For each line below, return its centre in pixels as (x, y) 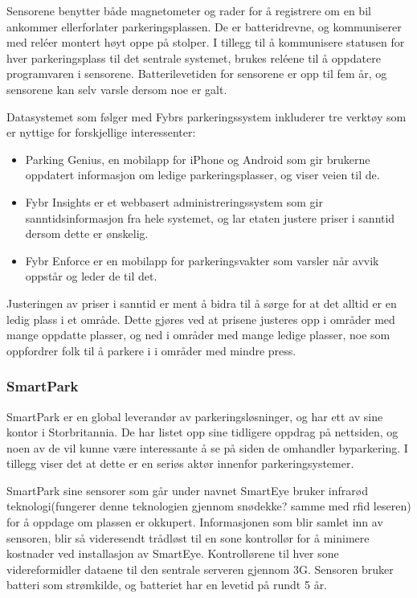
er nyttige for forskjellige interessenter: (101, 132)
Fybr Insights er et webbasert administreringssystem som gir (174, 201)
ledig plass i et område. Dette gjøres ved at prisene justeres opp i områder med (201, 319)
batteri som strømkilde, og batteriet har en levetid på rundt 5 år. (167, 585)
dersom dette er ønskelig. (87, 233)
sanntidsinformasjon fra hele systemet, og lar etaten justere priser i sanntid (210, 217)
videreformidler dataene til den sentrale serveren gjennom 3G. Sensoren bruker (200, 569)
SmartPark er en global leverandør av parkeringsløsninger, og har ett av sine (195, 416)
